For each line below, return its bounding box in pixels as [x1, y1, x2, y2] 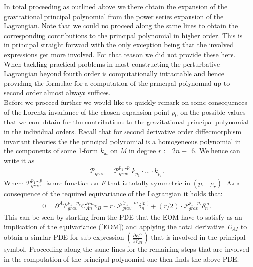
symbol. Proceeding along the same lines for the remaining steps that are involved [4, 244, 250, 254]
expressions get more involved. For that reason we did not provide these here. [4, 49, 236, 59]
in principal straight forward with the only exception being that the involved [4, 40, 233, 50]
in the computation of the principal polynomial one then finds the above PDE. [4, 254, 239, 264]
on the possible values [180, 106, 246, 117]
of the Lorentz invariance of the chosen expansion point [4, 106, 170, 117]
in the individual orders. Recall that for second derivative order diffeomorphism [4, 126, 242, 136]
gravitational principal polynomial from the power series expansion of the [4, 11, 224, 21]
